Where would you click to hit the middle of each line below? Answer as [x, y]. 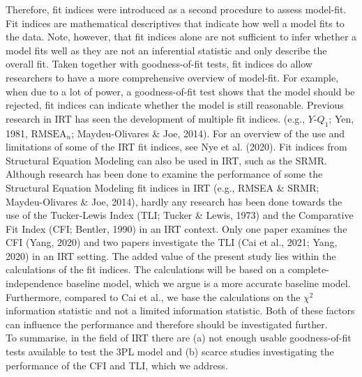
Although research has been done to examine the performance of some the [164, 174]
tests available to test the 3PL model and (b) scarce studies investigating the [170, 352]
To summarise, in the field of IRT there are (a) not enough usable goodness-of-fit [179, 338]
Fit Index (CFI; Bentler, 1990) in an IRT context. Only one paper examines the [176, 228]
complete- [308, 269]
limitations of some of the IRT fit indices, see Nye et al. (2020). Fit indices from [176, 147]
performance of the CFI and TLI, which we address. [117, 365]
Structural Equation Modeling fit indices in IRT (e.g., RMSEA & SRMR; [163, 187]
